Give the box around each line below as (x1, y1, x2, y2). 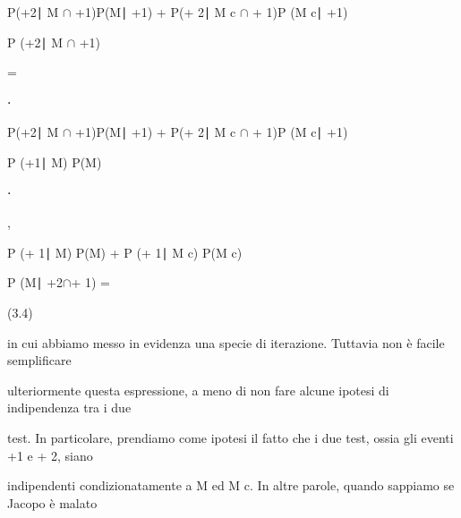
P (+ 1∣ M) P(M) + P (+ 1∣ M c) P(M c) (7, 242, 243, 261)
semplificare (7, 351, 72, 369)
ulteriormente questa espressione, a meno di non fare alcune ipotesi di (7, 380, 389, 399)
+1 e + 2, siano (7, 446, 93, 464)
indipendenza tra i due (7, 398, 132, 417)
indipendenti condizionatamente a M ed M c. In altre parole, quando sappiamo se (7, 476, 455, 495)
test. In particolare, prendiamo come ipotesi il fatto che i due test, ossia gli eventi (7, 428, 454, 446)
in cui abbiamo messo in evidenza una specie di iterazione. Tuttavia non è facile (7, 333, 445, 352)
